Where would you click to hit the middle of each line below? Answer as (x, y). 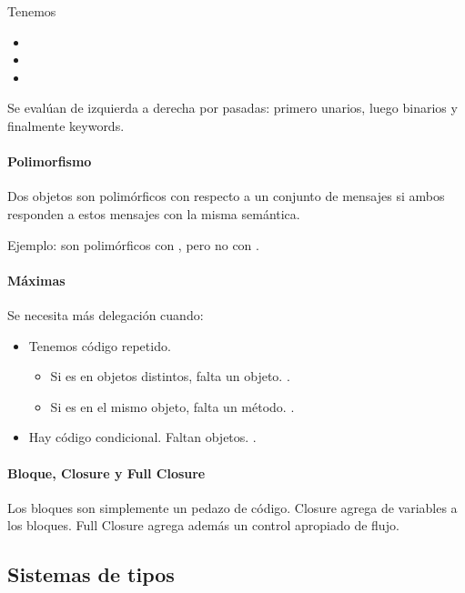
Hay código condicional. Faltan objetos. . (142, 437)
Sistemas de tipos (91, 574)
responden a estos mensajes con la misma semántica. (154, 213)
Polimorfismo (50, 161)
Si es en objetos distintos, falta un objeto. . (170, 376)
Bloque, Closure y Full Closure (106, 472)
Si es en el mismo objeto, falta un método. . (172, 406)
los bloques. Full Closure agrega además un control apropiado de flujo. (203, 525)
